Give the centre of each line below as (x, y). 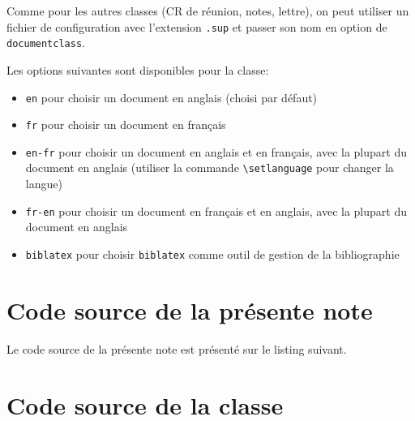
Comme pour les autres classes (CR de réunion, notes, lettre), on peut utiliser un (208, 11)
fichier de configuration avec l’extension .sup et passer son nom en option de (197, 26)
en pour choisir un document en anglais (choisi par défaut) (171, 97)
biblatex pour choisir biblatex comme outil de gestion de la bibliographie (212, 253)
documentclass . (46, 43)
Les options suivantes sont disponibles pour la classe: (138, 69)
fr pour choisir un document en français (126, 125)
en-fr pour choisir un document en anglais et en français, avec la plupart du (216, 151)
